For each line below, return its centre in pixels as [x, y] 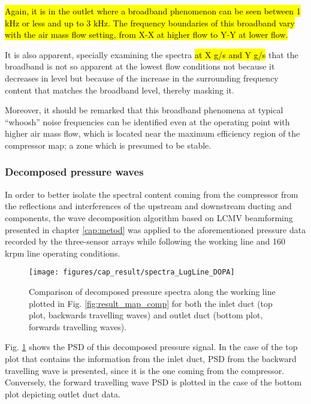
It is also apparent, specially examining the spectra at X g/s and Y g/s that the [152, 54]
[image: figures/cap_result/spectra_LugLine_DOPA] [132, 272]
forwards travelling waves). [78, 326]
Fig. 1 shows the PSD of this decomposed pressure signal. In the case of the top [151, 347]
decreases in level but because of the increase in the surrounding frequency [142, 78]
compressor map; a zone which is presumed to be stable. [108, 145]
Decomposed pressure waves [74, 172]
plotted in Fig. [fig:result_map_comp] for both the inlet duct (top [151, 303]
